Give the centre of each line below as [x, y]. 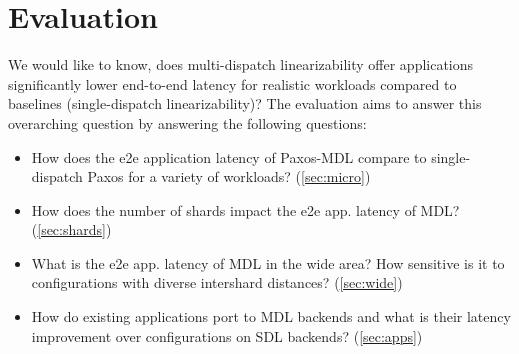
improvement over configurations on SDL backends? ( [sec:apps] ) [227, 335]
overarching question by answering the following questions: [187, 122]
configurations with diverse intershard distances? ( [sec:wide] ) [217, 282]
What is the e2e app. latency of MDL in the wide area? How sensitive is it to [268, 262]
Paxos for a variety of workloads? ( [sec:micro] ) [229, 176]
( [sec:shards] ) [71, 229]
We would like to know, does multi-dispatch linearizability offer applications [241, 64]
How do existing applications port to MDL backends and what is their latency [271, 316]
